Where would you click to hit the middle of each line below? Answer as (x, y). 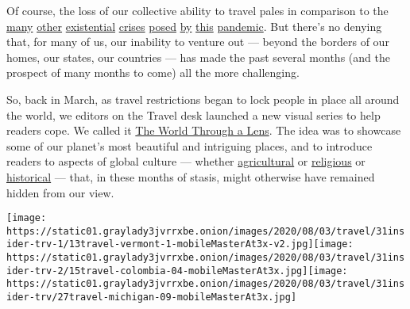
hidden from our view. (60, 192)
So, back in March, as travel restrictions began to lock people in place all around (203, 99)
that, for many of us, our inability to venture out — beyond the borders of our (198, 42)
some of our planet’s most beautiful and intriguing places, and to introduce (190, 145)
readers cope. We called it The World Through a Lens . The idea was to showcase (204, 130)
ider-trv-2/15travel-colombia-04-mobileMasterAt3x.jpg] (157, 271)
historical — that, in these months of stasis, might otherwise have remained (191, 176)
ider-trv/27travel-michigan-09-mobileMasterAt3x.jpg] (152, 298)
